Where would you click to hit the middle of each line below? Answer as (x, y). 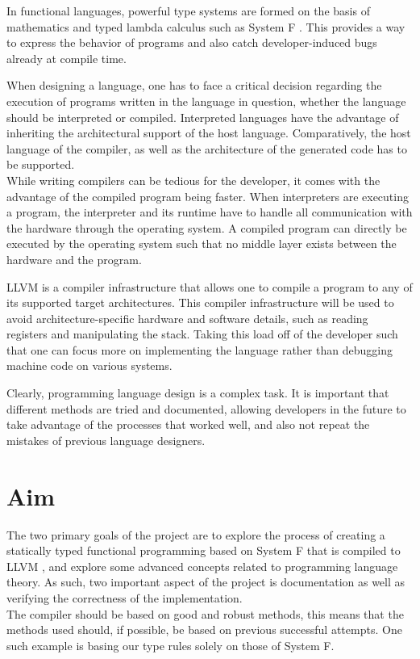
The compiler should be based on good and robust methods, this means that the (205, 613)
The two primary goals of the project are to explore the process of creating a (196, 534)
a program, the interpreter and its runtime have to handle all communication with (210, 212)
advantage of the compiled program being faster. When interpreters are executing (208, 196)
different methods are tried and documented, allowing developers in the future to (206, 408)
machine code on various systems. (89, 365)
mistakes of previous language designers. (106, 440)
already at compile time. (67, 58)
